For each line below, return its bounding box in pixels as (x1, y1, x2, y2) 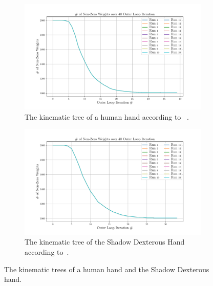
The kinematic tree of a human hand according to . (25, 111, 189, 122)
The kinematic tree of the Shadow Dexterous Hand (25, 236, 185, 247)
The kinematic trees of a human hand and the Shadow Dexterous (4, 263, 209, 274)
